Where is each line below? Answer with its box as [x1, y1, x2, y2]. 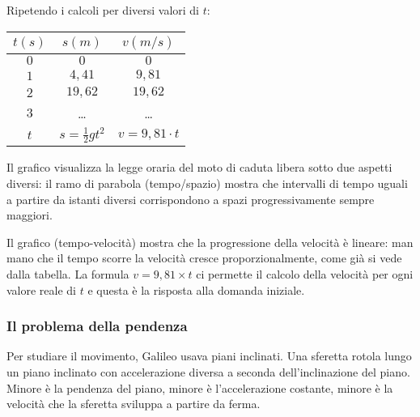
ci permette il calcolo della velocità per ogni [196, 265, 414, 282]
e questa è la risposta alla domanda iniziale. [87, 281, 305, 298]
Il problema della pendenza [6, 316, 188, 336]
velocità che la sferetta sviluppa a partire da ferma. [6, 395, 261, 412]
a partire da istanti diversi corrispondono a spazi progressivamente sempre [6, 190, 375, 207]
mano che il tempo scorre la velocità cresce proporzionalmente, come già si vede [6, 249, 402, 266]
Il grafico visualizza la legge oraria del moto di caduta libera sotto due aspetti [6, 159, 392, 176]
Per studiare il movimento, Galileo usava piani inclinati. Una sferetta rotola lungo [6, 347, 412, 364]
